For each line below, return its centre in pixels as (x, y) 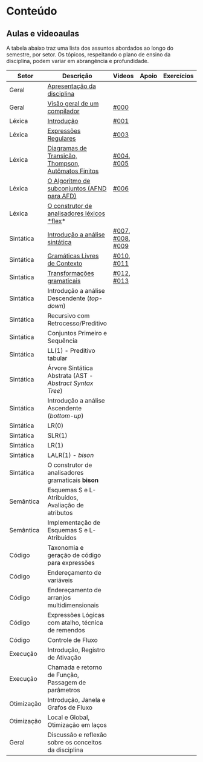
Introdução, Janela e (76, 700)
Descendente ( (68, 298)
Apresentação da (72, 86)
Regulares (62, 139)
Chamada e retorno (75, 667)
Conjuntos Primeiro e (77, 333)
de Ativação (64, 657)
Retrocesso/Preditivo (77, 323)
